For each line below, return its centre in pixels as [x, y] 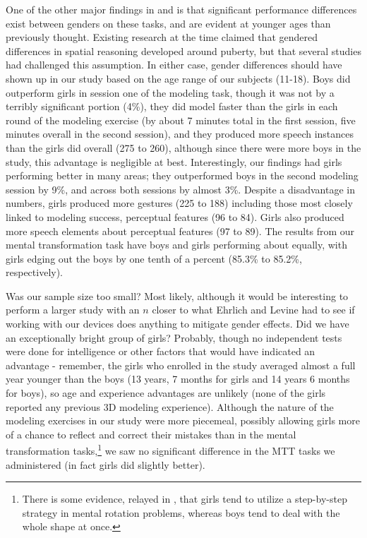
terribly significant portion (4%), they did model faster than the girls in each [172, 106]
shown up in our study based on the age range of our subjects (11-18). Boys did [178, 78]
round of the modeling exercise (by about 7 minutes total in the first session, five [181, 120]
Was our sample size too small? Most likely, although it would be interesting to [177, 295]
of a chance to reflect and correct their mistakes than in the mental [151, 434]
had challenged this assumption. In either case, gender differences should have [174, 65]
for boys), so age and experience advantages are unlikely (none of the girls [166, 393]
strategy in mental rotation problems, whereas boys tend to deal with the [181, 512]
